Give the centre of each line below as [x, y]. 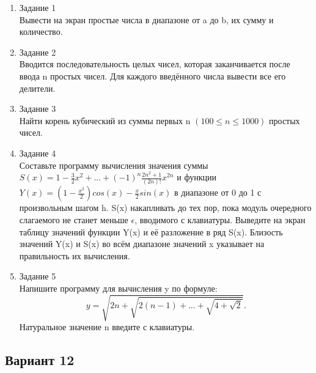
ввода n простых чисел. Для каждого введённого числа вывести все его [152, 76]
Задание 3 [38, 109]
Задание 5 [38, 276]
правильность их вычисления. [75, 255]
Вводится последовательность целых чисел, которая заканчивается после [155, 64]
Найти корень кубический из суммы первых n [105, 120]
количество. [41, 31]
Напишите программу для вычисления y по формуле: [118, 288]
